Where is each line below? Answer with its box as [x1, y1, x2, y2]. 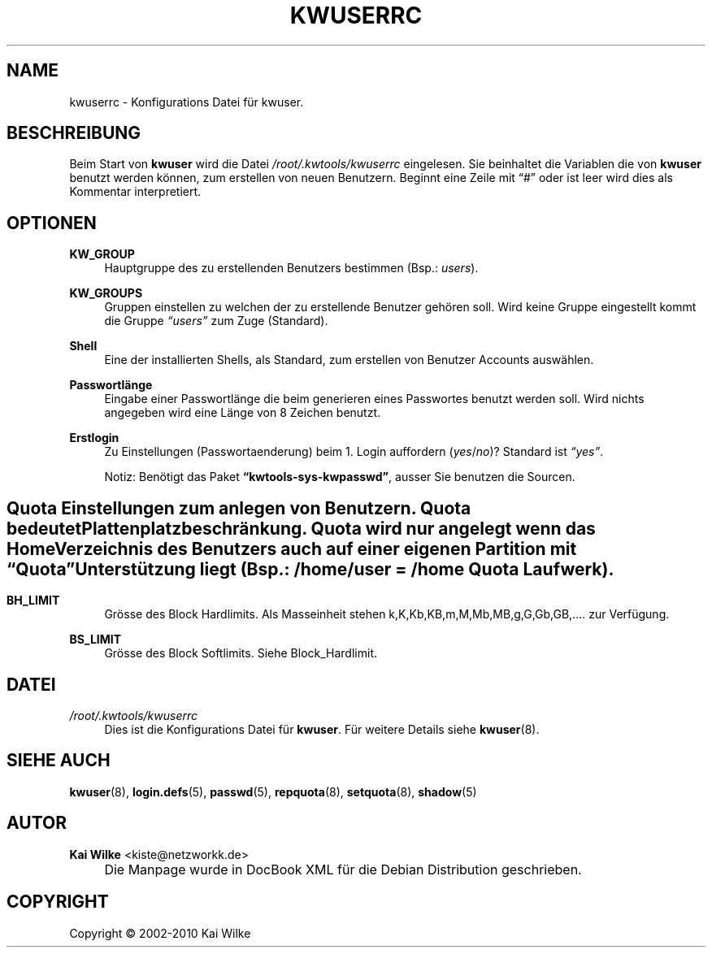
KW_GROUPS [69, 286, 143, 301]
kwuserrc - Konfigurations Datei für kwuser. [69, 94, 304, 109]
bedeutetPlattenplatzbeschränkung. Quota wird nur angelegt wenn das [7, 518, 596, 539]
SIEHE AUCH [7, 750, 111, 771]
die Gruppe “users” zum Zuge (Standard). [104, 314, 328, 328]
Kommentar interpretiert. [69, 184, 202, 199]
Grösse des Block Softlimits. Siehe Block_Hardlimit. [104, 646, 377, 661]
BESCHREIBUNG [7, 123, 141, 144]
